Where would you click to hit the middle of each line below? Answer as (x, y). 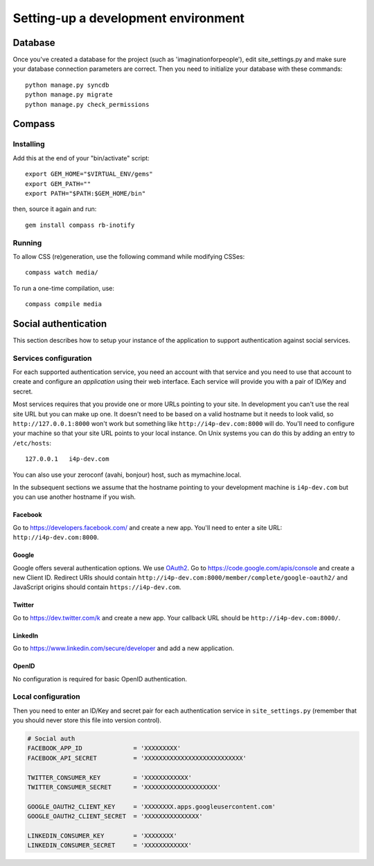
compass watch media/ (62, 273)
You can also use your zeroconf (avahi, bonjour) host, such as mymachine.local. (127, 475)
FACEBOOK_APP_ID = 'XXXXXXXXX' (104, 748)
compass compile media (64, 304)
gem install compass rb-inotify (80, 225)
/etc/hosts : (32, 443)
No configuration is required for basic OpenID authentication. (100, 679)
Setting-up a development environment (129, 18)
